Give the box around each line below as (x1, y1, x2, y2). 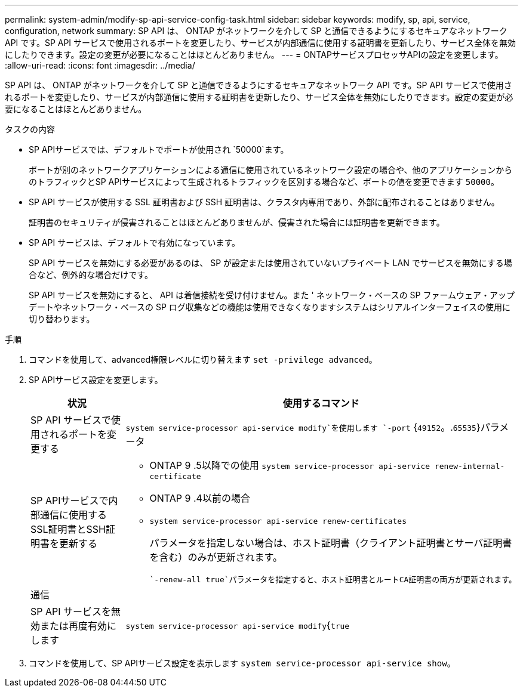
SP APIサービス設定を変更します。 (29, 375, 163, 385)
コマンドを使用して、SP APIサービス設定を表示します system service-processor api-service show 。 (29, 658, 456, 668)
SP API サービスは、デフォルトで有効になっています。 (29, 237, 241, 248)
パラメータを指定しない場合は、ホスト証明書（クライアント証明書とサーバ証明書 (149, 537, 512, 549)
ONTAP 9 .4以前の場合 (149, 492, 250, 504)
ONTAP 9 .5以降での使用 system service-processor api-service (149, 459, 430, 471)
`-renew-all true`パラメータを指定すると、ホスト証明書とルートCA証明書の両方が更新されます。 (149, 575, 516, 584)
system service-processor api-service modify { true (125, 619, 350, 631)
